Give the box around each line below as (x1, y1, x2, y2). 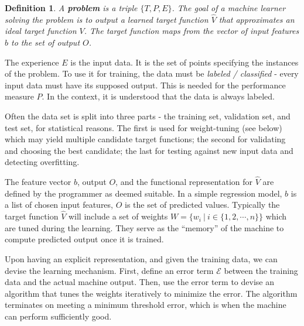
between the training (224, 264, 298, 276)
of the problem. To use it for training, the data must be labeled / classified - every (5, 67, 299, 80)
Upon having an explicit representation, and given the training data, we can (5, 252, 278, 265)
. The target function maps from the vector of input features (84, 25, 299, 37)
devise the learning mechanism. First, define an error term (5, 264, 214, 276)
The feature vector (5, 176, 71, 188)
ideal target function (5, 25, 77, 37)
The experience (5, 56, 59, 68)
